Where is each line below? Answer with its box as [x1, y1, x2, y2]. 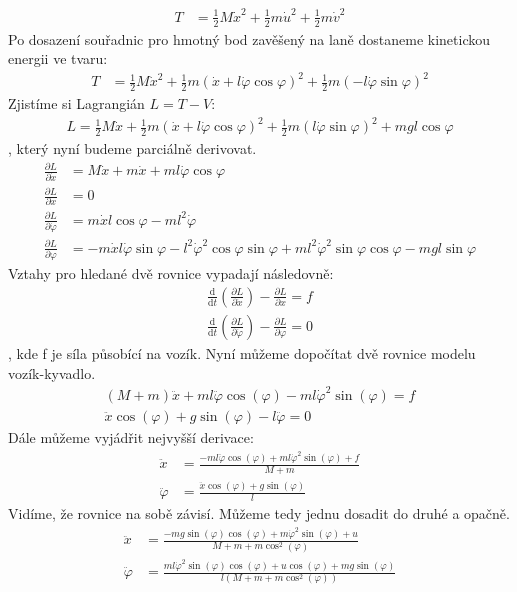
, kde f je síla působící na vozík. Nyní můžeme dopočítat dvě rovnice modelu [8, 342, 476, 363]
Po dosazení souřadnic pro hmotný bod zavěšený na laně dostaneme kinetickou [8, 28, 491, 49]
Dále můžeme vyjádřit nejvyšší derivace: [8, 426, 254, 447]
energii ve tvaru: [8, 48, 108, 69]
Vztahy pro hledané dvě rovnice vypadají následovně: [8, 263, 334, 284]
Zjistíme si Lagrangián [8, 93, 145, 114]
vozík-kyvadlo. [8, 362, 96, 383]
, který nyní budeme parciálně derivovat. [8, 138, 257, 159]
